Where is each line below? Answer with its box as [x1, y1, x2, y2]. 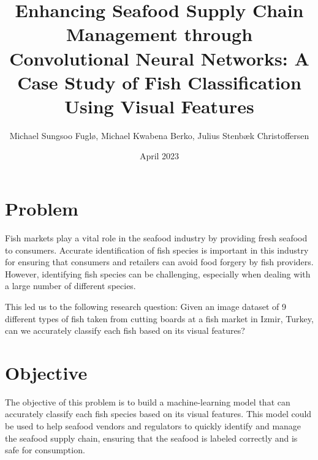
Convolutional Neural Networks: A [9, 45, 309, 70]
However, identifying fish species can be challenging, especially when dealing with [5, 267, 311, 280]
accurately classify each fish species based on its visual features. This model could [5, 407, 312, 420]
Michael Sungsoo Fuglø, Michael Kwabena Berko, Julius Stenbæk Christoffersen [9, 129, 309, 141]
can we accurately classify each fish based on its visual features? [5, 324, 245, 337]
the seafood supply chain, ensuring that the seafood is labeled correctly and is [5, 431, 298, 444]
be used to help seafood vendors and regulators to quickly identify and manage [5, 420, 301, 432]
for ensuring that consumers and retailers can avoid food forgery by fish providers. [5, 255, 314, 268]
